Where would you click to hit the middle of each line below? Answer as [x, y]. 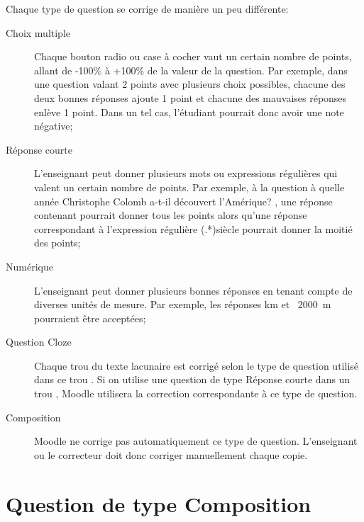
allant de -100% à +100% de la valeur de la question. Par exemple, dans [191, 70]
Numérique [29, 266]
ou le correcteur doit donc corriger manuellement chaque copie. [171, 454]
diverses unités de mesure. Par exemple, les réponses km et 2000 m [183, 304]
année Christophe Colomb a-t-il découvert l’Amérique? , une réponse [183, 201]
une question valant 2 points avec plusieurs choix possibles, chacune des [190, 84]
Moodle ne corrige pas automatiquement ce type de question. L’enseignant [196, 441]
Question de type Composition [159, 503]
